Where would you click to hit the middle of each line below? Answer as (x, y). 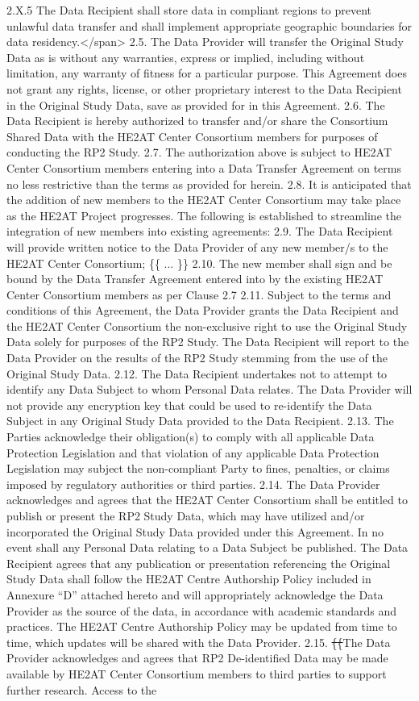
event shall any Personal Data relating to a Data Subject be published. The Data (207, 547)
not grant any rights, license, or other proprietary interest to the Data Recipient (204, 88)
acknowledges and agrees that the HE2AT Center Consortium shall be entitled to (207, 500)
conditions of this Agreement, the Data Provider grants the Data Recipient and (203, 310)
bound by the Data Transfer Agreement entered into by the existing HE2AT (195, 279)
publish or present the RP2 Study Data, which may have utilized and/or (186, 515)
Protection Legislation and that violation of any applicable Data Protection (193, 452)
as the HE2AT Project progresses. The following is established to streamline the (204, 215)
